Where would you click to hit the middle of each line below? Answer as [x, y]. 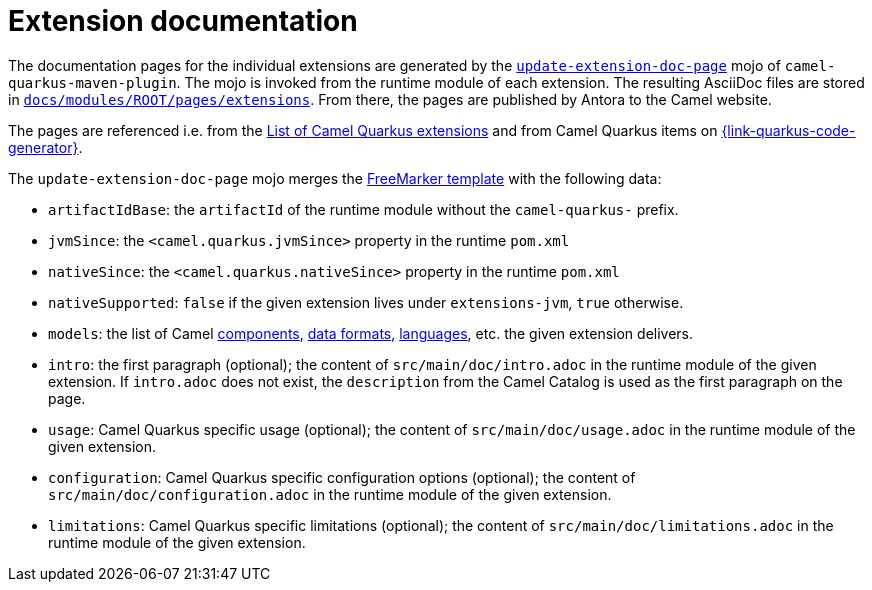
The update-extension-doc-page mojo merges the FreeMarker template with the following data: [335, 178]
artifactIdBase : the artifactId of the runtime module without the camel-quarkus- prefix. [363, 209]
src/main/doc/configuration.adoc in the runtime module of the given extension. [330, 494]
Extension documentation [183, 21]
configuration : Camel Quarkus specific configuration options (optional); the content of [342, 477]
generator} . [45, 147]
